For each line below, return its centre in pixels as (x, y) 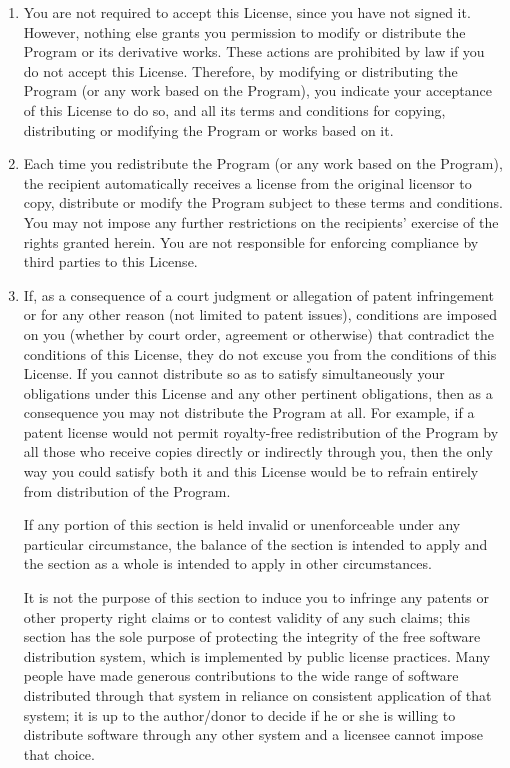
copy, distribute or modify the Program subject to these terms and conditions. (263, 202)
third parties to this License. (110, 261)
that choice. (59, 753)
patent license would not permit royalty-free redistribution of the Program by (261, 431)
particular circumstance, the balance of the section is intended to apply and (255, 543)
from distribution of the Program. (127, 490)
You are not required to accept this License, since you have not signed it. (247, 12)
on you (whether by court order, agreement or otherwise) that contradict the (258, 333)
